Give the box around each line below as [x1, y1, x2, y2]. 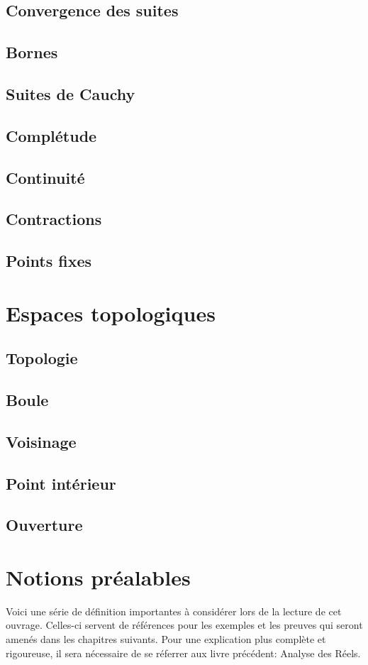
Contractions [6, 208, 102, 230]
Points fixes [6, 250, 92, 272]
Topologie [6, 347, 78, 369]
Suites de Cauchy [6, 82, 135, 104]
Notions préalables [6, 562, 191, 591]
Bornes [6, 41, 58, 63]
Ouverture [6, 514, 83, 536]
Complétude [6, 124, 97, 146]
